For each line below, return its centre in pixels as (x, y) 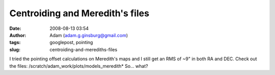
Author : (18, 35)
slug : (15, 49)
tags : (15, 43)
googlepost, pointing (71, 43)
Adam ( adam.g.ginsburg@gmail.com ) (89, 35)
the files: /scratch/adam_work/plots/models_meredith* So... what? (79, 66)
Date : (15, 28)
